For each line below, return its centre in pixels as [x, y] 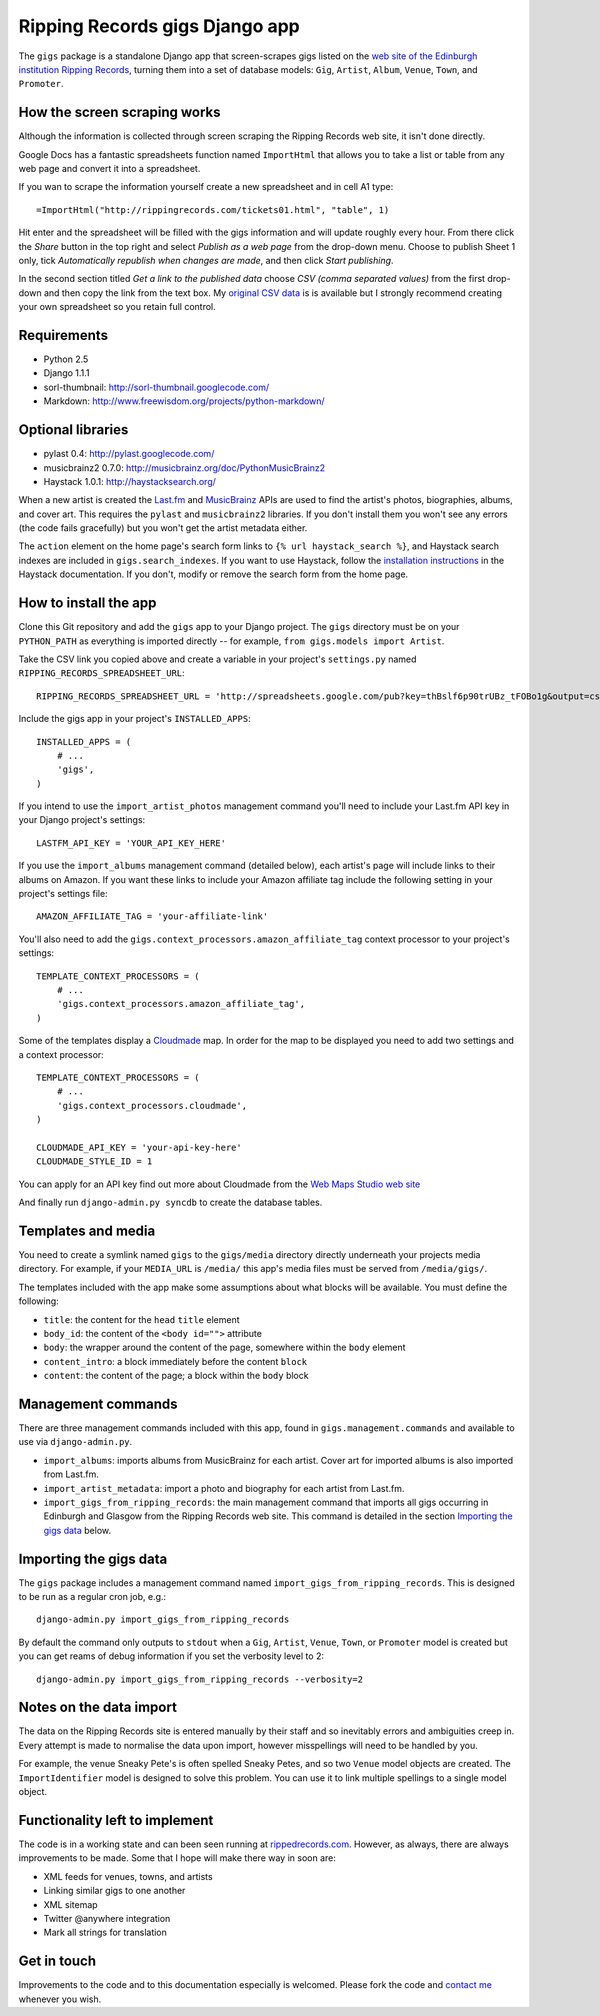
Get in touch [57, 1961]
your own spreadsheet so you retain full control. [117, 307]
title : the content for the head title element [141, 1319]
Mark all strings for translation [105, 1932]
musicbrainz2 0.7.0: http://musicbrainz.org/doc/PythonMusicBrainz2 [184, 467]
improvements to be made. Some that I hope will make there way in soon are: [177, 1858]
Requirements [63, 335]
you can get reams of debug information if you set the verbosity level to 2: [171, 1656]
